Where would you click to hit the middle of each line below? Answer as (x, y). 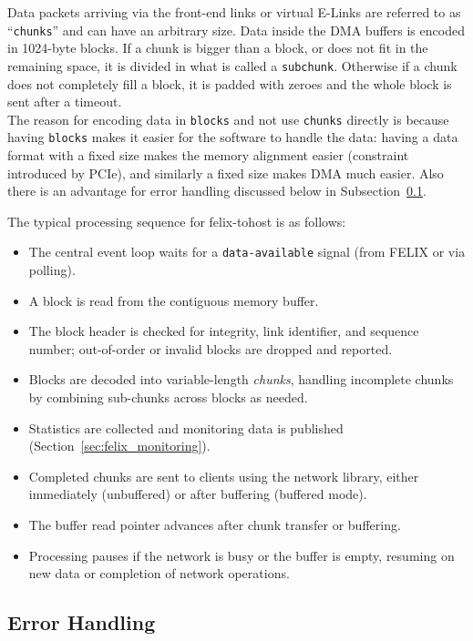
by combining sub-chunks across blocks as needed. (168, 397)
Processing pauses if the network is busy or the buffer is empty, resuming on (242, 555)
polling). (52, 270)
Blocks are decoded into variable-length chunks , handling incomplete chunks (241, 379)
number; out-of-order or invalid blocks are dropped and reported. (211, 348)
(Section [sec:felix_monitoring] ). (119, 446)
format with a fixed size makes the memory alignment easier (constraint (208, 155)
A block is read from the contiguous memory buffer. (174, 300)
